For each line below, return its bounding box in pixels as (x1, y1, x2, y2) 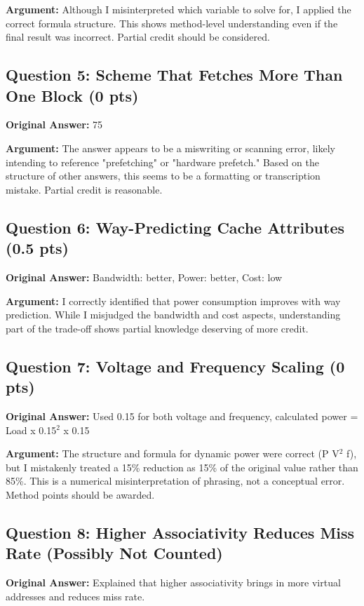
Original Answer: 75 (6, 117, 103, 132)
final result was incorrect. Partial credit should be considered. (6, 29, 270, 44)
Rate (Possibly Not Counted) (6, 542, 223, 564)
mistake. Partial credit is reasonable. (6, 182, 163, 196)
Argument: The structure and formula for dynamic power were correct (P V (6, 446, 339, 461)
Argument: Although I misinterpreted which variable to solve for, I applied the (6, 2, 351, 16)
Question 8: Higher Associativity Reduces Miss (6, 521, 355, 543)
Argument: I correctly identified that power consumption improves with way (6, 293, 341, 308)
